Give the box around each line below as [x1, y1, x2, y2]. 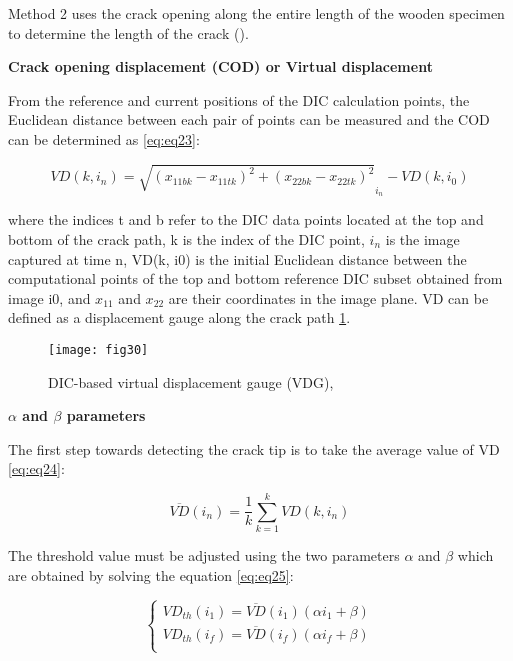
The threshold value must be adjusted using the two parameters [8, 545, 400, 566]
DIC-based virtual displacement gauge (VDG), [48, 371, 334, 392]
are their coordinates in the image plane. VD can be [168, 287, 489, 308]
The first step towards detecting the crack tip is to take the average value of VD [8, 438, 500, 459]
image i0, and [8, 287, 91, 308]
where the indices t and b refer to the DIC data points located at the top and [8, 209, 484, 230]
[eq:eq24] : [8, 458, 65, 479]
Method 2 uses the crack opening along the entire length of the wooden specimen [8, 3, 505, 23]
